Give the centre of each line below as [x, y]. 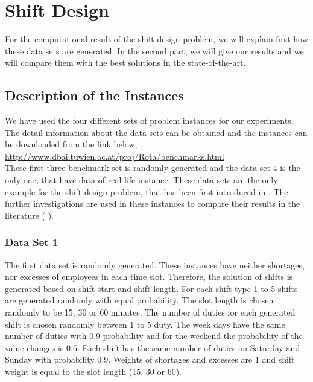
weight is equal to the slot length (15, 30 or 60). [93, 371]
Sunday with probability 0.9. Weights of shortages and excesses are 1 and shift [150, 359]
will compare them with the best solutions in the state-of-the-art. [125, 63]
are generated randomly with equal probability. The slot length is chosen [139, 300]
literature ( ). [29, 215]
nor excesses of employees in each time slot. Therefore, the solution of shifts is [149, 277]
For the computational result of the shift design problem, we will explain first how [156, 39]
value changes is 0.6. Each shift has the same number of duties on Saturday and [153, 347]
